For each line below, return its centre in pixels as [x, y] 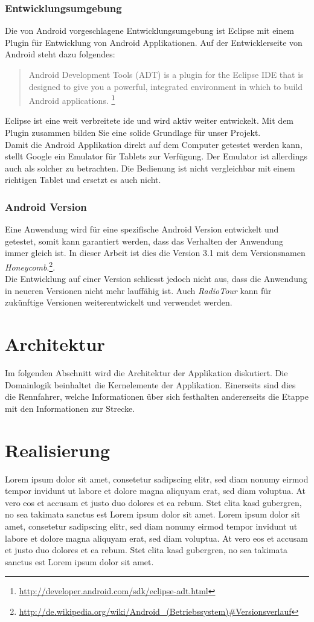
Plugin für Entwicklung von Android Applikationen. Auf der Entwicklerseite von [154, 42]
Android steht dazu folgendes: [60, 54]
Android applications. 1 [72, 99]
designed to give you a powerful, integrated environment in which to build [166, 86]
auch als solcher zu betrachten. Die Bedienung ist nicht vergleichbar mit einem [150, 168]
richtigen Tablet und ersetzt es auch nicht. [83, 180]
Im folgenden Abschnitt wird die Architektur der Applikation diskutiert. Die [146, 373]
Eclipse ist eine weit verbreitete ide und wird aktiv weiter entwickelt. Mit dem [149, 120]
